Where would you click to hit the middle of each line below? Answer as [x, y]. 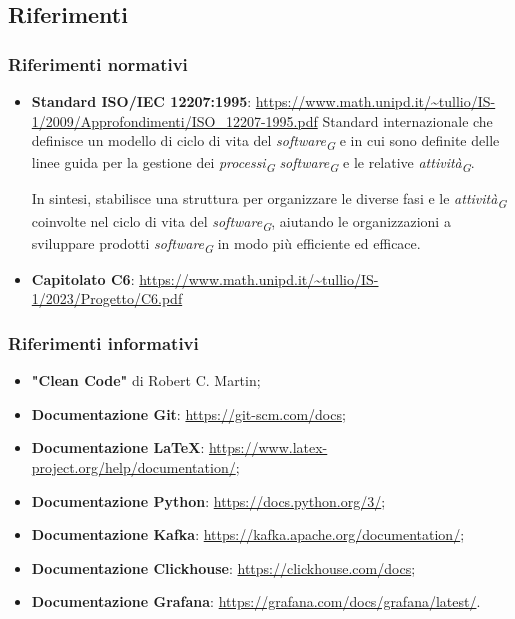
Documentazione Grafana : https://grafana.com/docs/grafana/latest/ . [256, 601]
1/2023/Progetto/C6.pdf [107, 298]
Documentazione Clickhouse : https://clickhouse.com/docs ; [223, 567]
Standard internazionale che [407, 120]
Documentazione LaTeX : [118, 447]
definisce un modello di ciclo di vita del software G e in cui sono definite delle [265, 141]
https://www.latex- [268, 447]
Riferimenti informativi [103, 342]
